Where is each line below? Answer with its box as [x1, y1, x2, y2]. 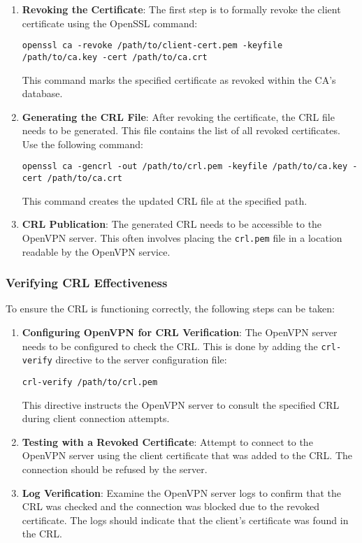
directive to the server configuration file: [55, 352, 227, 367]
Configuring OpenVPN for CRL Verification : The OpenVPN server [22, 325, 338, 340]
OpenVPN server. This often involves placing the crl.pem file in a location [22, 230, 342, 245]
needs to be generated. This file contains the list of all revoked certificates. [22, 123, 340, 138]
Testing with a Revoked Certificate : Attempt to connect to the [22, 434, 313, 449]
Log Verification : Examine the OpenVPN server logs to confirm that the [22, 485, 341, 500]
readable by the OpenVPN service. [22, 244, 171, 259]
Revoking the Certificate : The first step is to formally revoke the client [22, 2, 341, 16]
